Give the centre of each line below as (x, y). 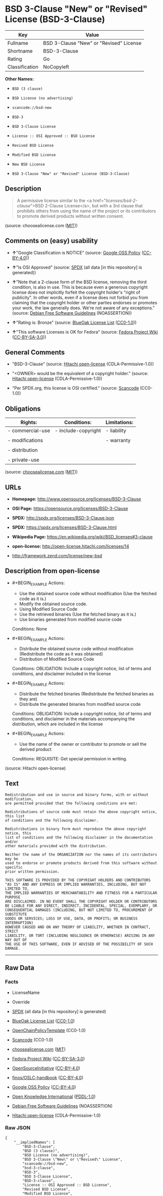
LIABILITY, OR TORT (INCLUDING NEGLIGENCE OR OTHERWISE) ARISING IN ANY (80, 936)
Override (21, 1002)
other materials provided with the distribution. (56, 846)
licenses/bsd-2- (122, 200)
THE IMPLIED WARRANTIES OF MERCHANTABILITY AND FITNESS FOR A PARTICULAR (81, 893)
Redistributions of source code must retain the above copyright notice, (81, 812)
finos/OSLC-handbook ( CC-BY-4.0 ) (48, 1077)
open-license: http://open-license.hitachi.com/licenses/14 (71, 546)
